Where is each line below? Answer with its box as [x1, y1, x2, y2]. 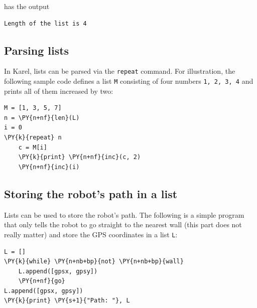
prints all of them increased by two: [4, 85, 113, 96]
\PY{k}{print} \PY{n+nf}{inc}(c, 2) [18, 153, 141, 161]
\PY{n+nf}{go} [18, 277, 65, 285]
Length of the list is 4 [4, 20, 87, 27]
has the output [4, 1, 50, 11]
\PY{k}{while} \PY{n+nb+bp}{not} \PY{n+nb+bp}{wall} [4, 258, 184, 265]
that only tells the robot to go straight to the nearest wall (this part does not [4, 219, 242, 230]
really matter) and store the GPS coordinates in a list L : [4, 229, 178, 239]
